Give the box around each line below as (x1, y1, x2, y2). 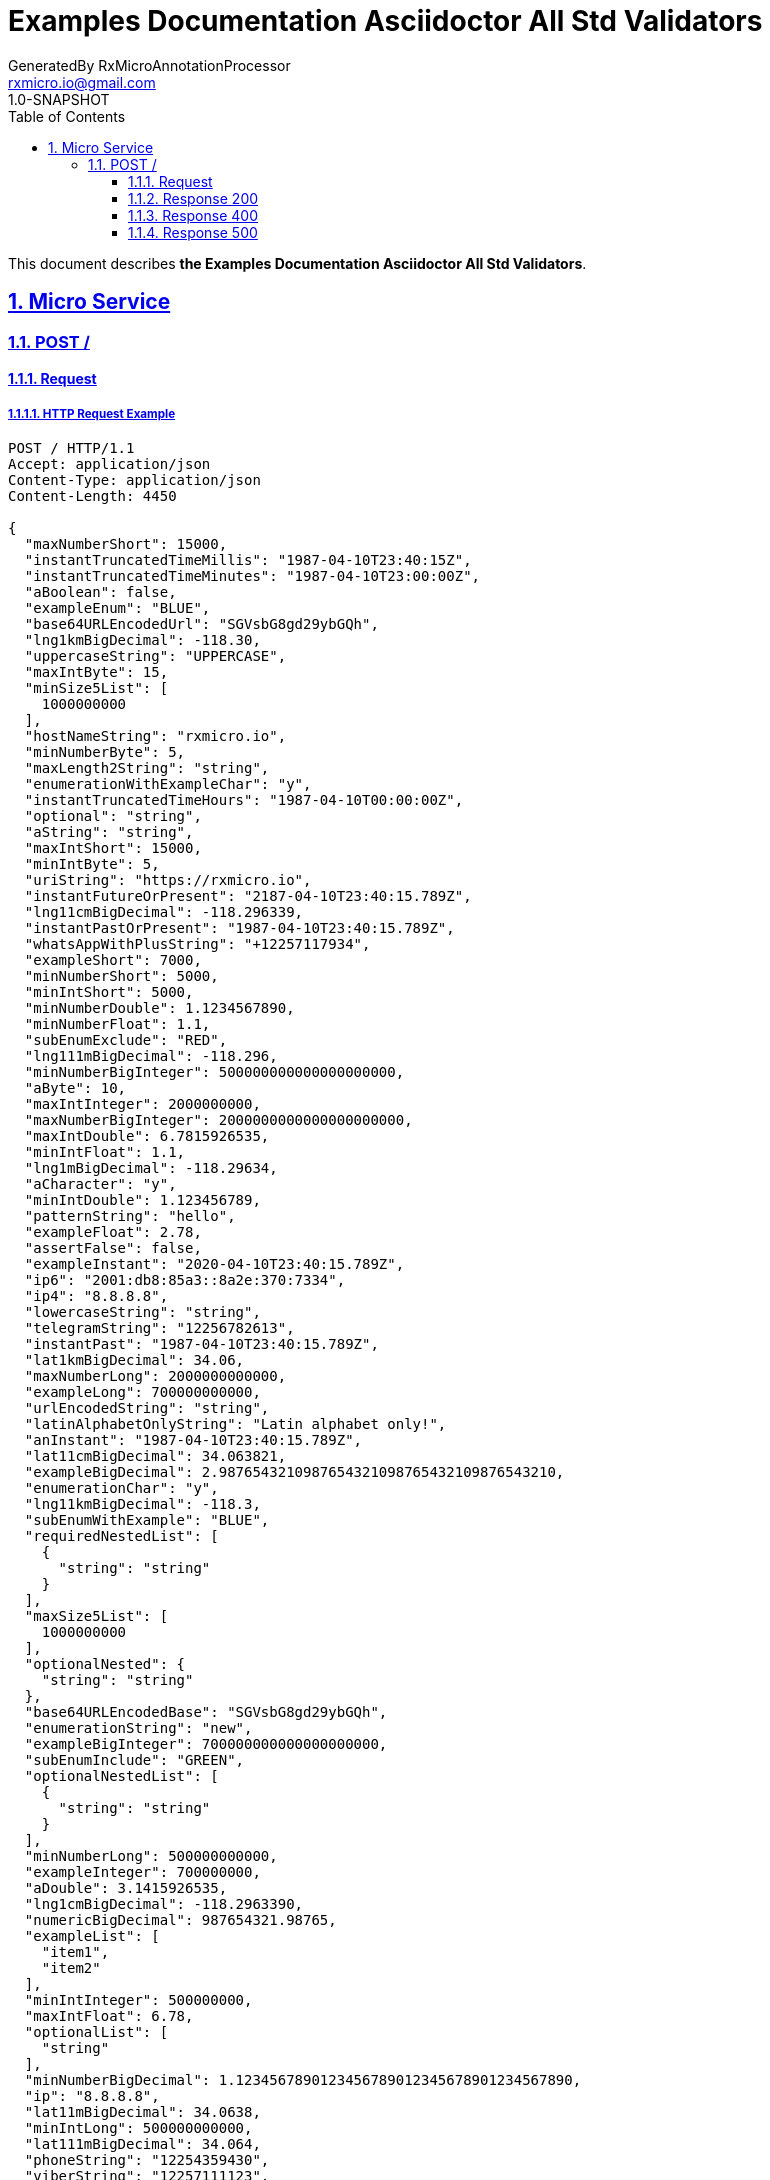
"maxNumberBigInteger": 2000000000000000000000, (24, 1111, 413, 1128)
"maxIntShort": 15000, (24, 839, 202, 856)
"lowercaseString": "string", (24, 1303, 261, 1320)
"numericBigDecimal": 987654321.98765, (24, 1911, 337, 1928)
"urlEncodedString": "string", (24, 1399, 270, 1416)
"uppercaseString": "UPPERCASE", (24, 647, 287, 664)
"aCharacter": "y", (24, 1175, 177, 1192)
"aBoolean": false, (24, 583, 177, 600)
